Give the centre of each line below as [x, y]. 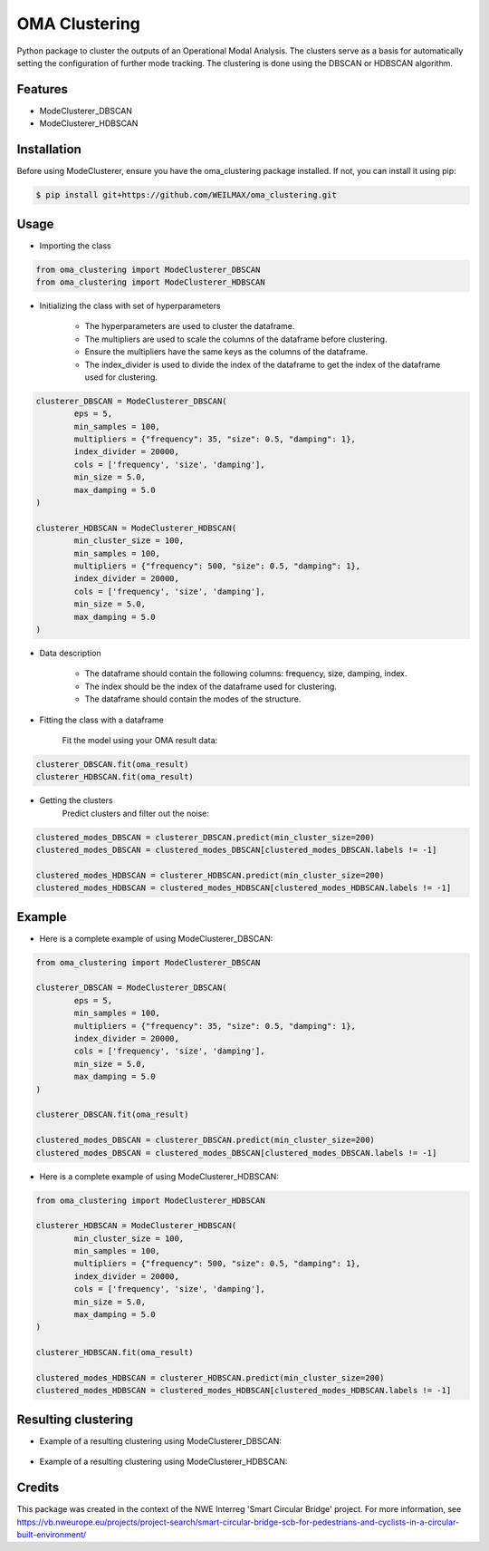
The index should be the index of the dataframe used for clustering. [211, 686]
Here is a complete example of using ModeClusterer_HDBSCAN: [159, 1176]
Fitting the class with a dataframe [102, 720]
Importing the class [76, 246]
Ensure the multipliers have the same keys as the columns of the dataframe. [226, 352]
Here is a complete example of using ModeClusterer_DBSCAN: [156, 938]
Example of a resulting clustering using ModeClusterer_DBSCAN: [161, 1440]
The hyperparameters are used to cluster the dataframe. [190, 326]
